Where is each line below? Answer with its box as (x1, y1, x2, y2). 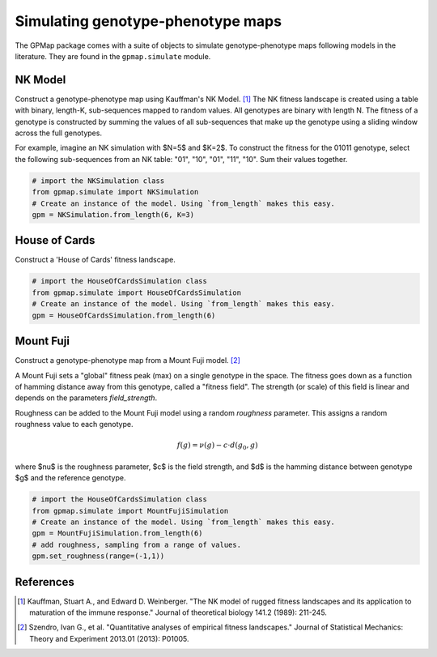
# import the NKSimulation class (32, 176, 165, 186)
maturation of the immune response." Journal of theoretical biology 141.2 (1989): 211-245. (29, 608, 328, 617)
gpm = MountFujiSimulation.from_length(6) (32, 529, 203, 538)
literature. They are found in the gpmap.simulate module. (15, 51, 211, 61)
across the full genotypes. (15, 128, 103, 138)
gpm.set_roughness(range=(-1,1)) (32, 552, 165, 561)
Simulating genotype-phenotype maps (15, 12, 282, 30)
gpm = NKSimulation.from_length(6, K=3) (32, 210, 194, 219)
